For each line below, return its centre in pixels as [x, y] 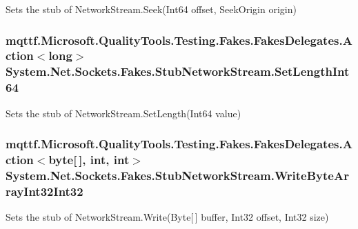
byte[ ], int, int [89, 160]
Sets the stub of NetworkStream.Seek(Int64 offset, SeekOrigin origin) [151, 9]
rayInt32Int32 [44, 191]
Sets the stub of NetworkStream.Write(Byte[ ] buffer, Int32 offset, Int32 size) [167, 217]
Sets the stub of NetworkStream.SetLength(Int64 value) [123, 113]
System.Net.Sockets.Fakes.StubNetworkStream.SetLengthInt [178, 71]
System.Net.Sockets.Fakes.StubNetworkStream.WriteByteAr [177, 175]
